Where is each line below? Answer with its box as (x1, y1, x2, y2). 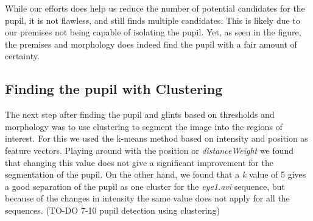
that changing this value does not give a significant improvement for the (5, 156, 273, 168)
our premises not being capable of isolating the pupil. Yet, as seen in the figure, (5, 26, 301, 38)
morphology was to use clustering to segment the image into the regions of (5, 120, 283, 132)
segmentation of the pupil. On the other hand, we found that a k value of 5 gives (5, 168, 306, 181)
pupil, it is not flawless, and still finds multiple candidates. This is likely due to (5, 13, 300, 26)
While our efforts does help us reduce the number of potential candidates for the (5, 2, 305, 14)
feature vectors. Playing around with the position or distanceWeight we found (5, 143, 294, 156)
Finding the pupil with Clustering (5, 79, 223, 98)
